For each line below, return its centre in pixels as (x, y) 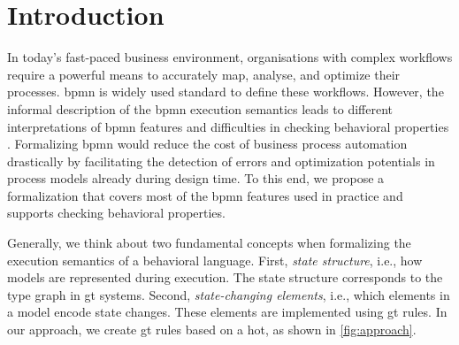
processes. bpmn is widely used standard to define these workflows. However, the (226, 92)
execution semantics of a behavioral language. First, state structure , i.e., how (215, 260)
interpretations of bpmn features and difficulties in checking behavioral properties (228, 126)
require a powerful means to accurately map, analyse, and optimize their (204, 74)
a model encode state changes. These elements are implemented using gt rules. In (227, 312)
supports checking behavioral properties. (116, 213)
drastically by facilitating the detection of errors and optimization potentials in (221, 161)
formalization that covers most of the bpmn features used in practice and (205, 195)
